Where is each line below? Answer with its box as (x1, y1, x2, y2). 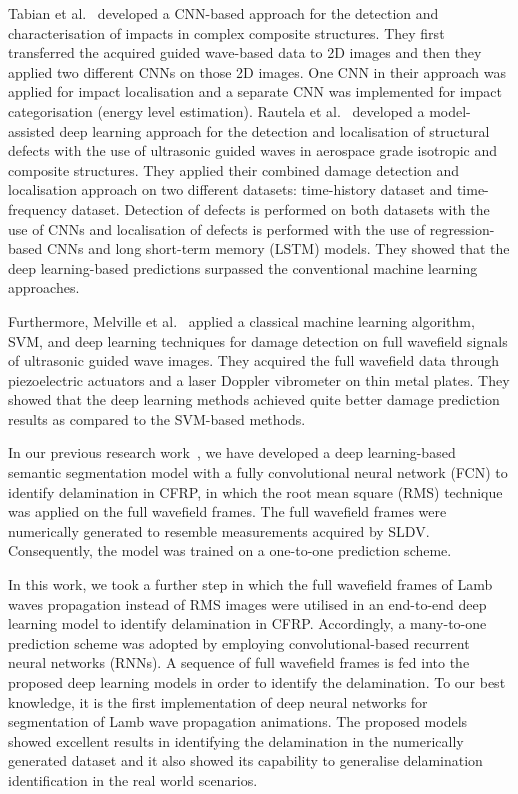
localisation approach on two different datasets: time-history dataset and (8, 179, 453, 200)
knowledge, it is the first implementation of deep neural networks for (8, 691, 428, 712)
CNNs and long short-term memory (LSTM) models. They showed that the (46, 238, 510, 259)
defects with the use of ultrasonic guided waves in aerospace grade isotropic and (8, 140, 498, 161)
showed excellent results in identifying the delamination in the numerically (8, 730, 464, 751)
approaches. (8, 277, 80, 298)
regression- (429, 218, 495, 239)
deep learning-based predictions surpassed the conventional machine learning (8, 257, 478, 278)
